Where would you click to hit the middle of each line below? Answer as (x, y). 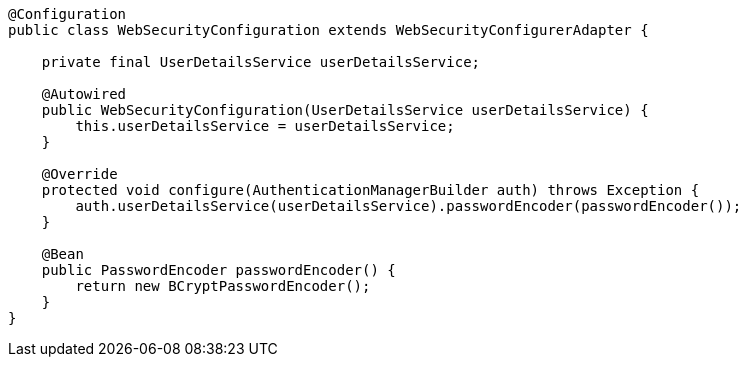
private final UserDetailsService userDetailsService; (261, 62)
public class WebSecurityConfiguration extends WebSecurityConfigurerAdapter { (328, 30)
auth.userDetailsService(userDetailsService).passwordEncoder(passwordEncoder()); (408, 206)
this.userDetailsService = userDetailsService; (265, 126)
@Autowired (84, 94)
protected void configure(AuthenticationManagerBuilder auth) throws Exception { (370, 190)
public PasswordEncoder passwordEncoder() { (218, 270)
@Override (79, 174)
